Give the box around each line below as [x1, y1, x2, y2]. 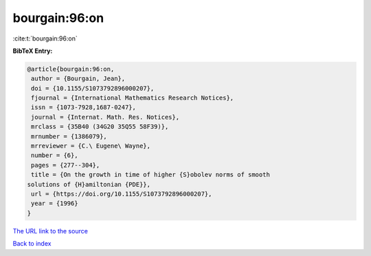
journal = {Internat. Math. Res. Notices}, [31, 113, 180, 121]
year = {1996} [31, 200, 78, 207]
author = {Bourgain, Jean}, [31, 75, 126, 82]
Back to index [12, 240, 52, 248]
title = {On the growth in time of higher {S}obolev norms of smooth [31, 171, 271, 178]
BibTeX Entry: [12, 47, 53, 55]
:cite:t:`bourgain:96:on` [12, 34, 78, 43]
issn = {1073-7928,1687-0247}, [31, 104, 137, 111]
